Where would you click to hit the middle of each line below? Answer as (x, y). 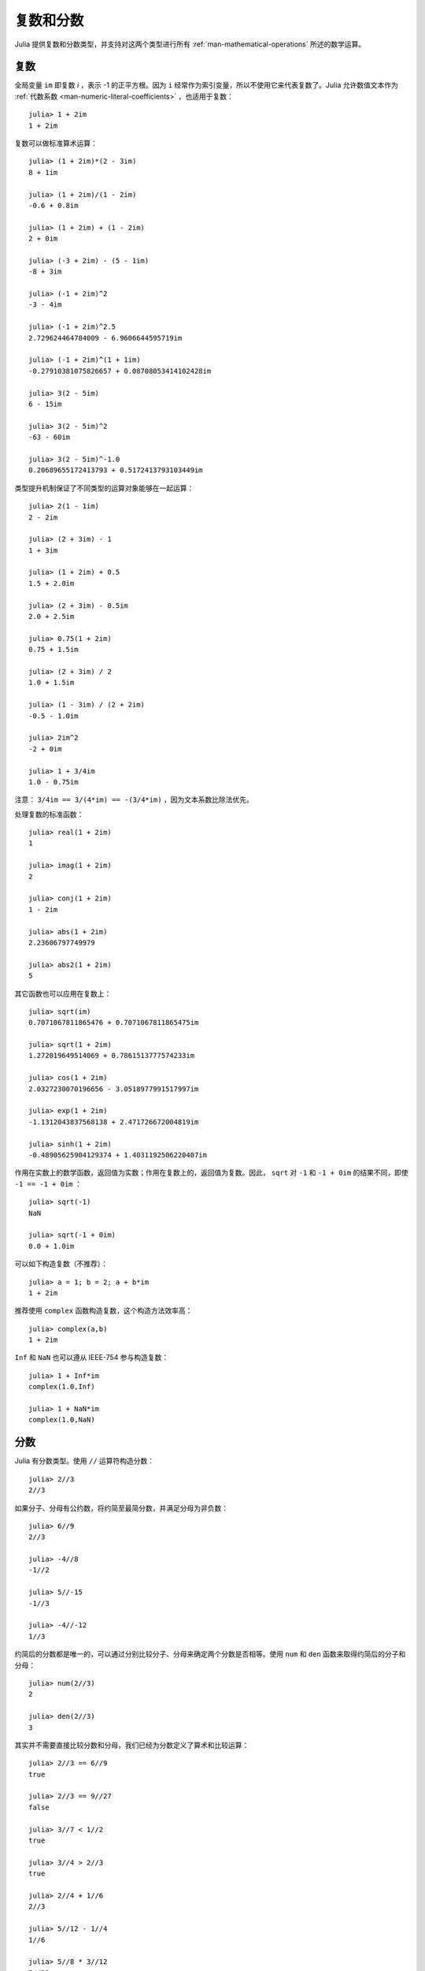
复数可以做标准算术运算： (56, 143)
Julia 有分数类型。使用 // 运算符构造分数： (85, 1461)
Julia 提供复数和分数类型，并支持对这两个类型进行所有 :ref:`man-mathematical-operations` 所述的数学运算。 (190, 44)
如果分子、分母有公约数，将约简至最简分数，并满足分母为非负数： (121, 1508)
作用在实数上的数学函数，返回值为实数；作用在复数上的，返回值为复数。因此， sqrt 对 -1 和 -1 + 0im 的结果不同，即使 (211, 1173)
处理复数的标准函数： (49, 814)
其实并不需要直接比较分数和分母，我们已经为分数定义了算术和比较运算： (132, 1745)
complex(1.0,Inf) (62, 1387)
